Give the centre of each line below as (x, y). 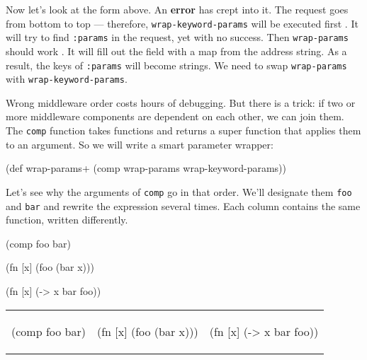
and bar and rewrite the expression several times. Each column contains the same (183, 205)
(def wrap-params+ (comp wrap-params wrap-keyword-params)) (146, 168)
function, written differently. (67, 220)
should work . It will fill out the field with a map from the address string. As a (176, 51)
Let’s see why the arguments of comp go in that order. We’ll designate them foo (179, 191)
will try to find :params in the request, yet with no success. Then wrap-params (177, 37)
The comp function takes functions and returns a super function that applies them (183, 130)
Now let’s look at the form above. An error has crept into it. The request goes (177, 9)
